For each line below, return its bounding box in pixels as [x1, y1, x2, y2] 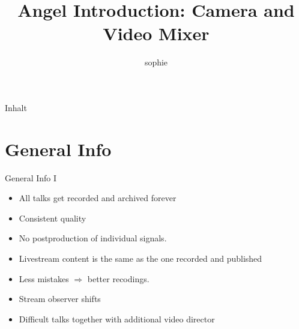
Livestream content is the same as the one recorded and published [19, 252, 262, 264]
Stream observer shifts [19, 292, 101, 305]
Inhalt [5, 101, 27, 113]
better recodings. [87, 272, 149, 285]
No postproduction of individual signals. [19, 232, 167, 244]
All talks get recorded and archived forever [19, 192, 177, 204]
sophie [144, 56, 168, 68]
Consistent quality [19, 211, 86, 224]
